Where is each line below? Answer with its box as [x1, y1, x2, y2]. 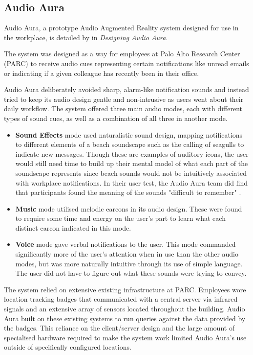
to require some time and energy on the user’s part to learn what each [15, 213, 226, 223]
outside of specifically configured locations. [4, 342, 131, 352]
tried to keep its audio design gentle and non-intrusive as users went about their [4, 94, 244, 104]
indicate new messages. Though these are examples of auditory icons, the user [15, 148, 249, 159]
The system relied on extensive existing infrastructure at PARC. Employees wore [4, 284, 246, 294]
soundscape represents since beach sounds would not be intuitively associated [15, 167, 247, 178]
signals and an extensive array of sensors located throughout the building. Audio [4, 304, 245, 314]
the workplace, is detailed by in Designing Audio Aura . [4, 32, 168, 42]
